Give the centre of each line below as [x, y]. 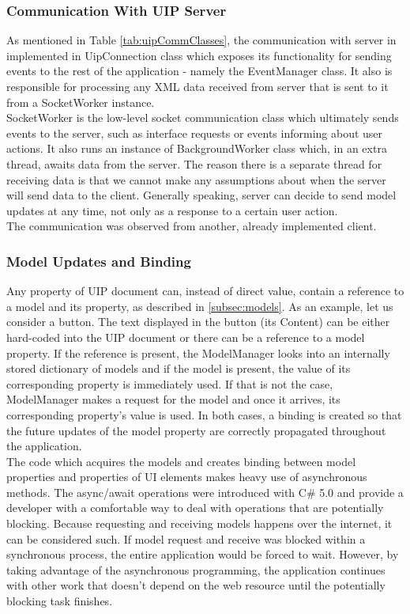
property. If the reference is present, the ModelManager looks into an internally [198, 352]
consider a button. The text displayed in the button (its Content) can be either [198, 322]
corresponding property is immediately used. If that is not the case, [170, 383]
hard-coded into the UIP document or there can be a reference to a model [186, 337]
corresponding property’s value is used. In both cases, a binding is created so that [204, 414]
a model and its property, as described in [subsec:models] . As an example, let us [200, 306]
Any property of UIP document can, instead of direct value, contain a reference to [205, 291]
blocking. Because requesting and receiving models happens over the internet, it [199, 523]
